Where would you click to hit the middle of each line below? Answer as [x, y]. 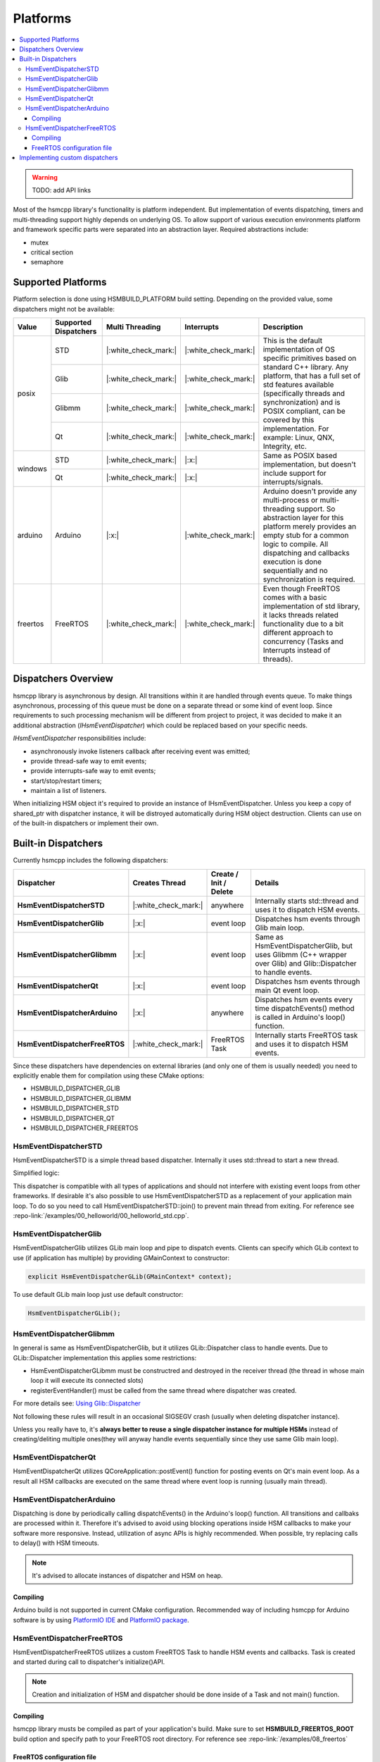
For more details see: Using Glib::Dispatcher [77, 1403]
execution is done [292, 562]
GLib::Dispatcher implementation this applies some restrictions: [105, 1357]
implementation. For [296, 429]
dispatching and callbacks [306, 553]
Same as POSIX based [300, 456]
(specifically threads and [304, 393]
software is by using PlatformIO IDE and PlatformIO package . [101, 1620]
